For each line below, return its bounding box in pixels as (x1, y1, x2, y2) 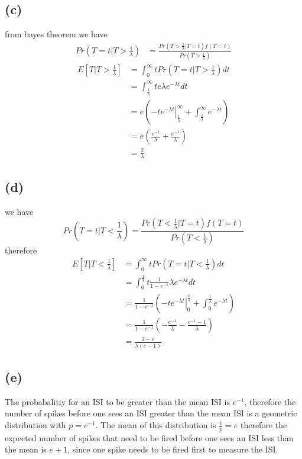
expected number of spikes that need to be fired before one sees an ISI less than (5, 431, 294, 444)
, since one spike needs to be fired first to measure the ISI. (67, 443, 278, 455)
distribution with (5, 419, 66, 431)
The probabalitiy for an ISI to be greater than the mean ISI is (5, 395, 230, 407)
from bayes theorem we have (5, 28, 108, 40)
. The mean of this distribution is (95, 419, 216, 431)
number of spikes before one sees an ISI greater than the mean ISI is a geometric (5, 407, 297, 419)
